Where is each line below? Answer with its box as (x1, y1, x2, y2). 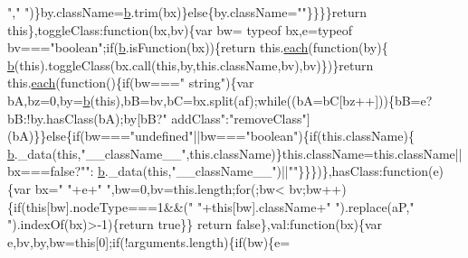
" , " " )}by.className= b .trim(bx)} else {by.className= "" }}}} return (7, 3, 368, 21)
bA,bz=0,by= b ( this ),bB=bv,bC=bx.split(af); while (7, 90, 287, 109)
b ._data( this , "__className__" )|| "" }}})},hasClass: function (98, 161, 428, 180)
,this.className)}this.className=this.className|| (186, 143, 463, 162)
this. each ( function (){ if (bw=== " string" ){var (7, 73, 254, 92)
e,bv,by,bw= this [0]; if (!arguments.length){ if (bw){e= (7, 232, 291, 251)
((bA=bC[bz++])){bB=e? (286, 90, 433, 109)
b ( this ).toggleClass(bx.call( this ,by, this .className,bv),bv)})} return (7, 55, 374, 74)
